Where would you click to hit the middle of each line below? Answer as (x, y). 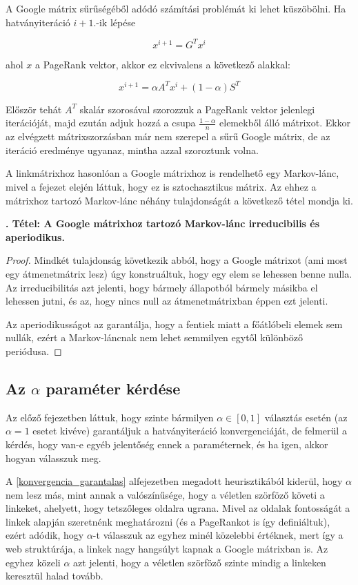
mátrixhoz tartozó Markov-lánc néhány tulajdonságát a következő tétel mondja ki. (179, 200)
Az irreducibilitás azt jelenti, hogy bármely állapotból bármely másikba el (162, 287)
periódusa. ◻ (34, 351)
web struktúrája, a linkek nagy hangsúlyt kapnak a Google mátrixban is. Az (167, 549)
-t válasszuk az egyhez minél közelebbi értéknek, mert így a (218, 535)
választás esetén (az (306, 417)
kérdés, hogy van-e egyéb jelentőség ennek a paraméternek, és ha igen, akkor (167, 444)
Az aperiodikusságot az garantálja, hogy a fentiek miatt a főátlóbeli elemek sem (174, 324)
